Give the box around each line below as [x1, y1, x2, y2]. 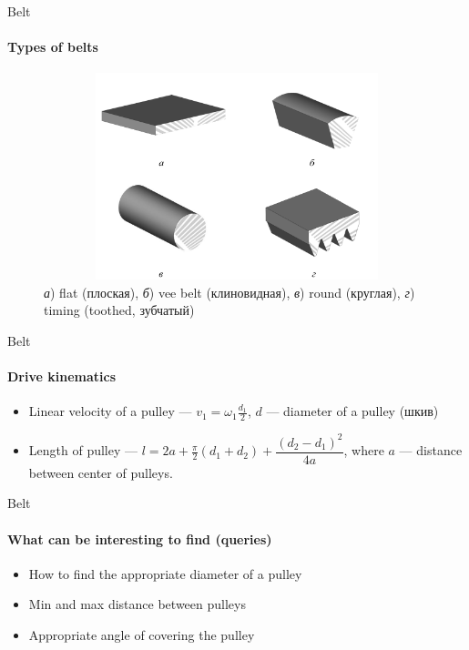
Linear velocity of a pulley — [28, 401, 192, 421]
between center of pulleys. [28, 462, 173, 482]
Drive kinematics [7, 367, 116, 386]
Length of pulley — [28, 441, 138, 460]
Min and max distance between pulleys [28, 594, 246, 614]
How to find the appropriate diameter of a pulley [28, 564, 302, 583]
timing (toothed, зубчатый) [44, 300, 195, 320]
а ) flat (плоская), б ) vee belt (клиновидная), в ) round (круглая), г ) [44, 282, 415, 301]
